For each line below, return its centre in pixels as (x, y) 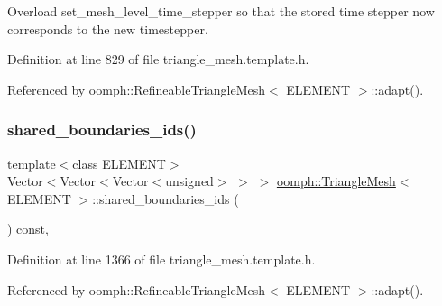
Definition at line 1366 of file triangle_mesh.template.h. (161, 259)
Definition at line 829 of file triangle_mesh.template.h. (158, 59)
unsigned (189, 181)
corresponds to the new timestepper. (108, 28)
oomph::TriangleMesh (336, 181)
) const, (28, 229)
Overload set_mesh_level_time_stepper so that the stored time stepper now (221, 11)
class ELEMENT (119, 163)
